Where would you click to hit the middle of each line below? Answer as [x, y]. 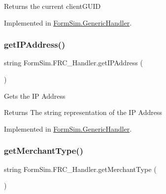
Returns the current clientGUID [52, 6]
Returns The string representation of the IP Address [83, 112]
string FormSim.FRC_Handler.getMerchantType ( [80, 169]
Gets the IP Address [35, 96]
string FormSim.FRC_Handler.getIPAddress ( [73, 63]
